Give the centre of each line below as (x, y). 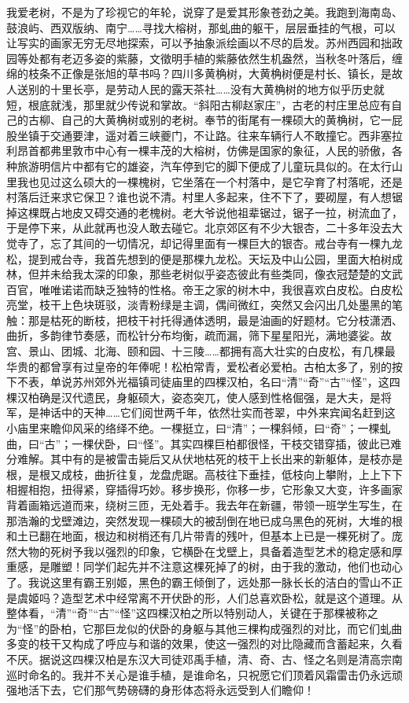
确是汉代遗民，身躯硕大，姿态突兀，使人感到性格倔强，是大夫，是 (210, 397)
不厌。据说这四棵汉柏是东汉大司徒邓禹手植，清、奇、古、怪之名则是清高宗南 (204, 659)
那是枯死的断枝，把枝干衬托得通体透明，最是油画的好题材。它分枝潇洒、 (215, 320)
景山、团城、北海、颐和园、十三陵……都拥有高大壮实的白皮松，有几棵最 (212, 351)
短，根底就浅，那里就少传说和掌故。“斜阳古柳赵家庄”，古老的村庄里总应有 (199, 104)
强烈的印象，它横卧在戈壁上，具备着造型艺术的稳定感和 (248, 551)
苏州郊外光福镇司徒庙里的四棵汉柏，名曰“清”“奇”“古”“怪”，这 (230, 382)
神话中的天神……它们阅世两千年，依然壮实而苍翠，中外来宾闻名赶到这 (217, 412)
